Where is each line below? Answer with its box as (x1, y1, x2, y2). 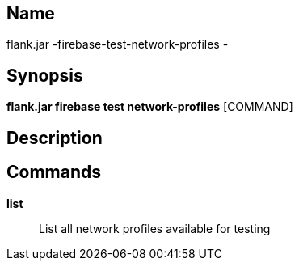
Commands (6, 162, 102, 183)
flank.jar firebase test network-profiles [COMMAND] (6, 100, 293, 114)
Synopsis (6, 65, 83, 86)
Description (6, 127, 103, 148)
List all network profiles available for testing (39, 221, 271, 235)
